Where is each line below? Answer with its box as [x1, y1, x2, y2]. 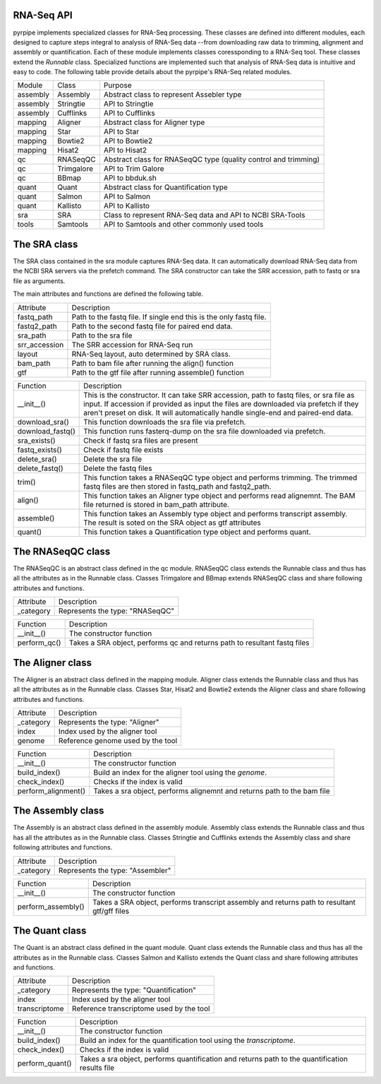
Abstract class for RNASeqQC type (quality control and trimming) [103, 155, 320, 165]
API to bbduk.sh [103, 173, 157, 183]
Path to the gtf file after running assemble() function [71, 367, 245, 377]
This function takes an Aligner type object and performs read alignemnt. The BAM [83, 491, 356, 501]
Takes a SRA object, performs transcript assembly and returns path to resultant [92, 897, 356, 907]
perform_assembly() [17, 901, 85, 911]
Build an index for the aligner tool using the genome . [92, 767, 267, 777]
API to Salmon [103, 191, 151, 201]
